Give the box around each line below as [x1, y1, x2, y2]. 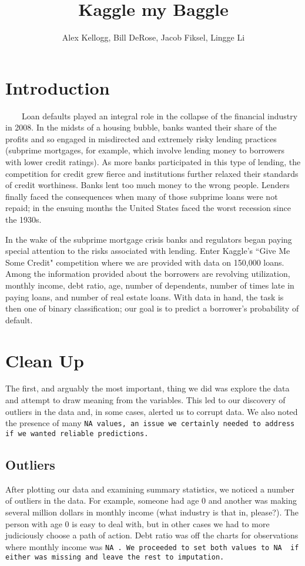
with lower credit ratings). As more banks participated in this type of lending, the [5, 156, 301, 168]
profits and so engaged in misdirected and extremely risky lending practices [5, 132, 277, 145]
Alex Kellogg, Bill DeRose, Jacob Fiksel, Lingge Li [62, 31, 245, 43]
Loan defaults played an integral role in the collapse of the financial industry [21, 109, 298, 122]
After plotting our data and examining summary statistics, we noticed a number [5, 483, 295, 495]
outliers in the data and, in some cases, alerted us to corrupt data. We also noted [5, 405, 298, 417]
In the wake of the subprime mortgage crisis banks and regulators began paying [5, 233, 292, 245]
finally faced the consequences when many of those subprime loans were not [5, 190, 278, 202]
